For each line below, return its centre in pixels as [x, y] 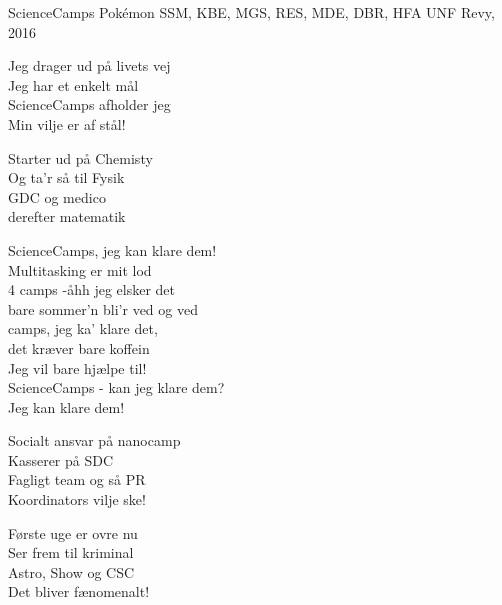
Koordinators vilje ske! [77, 499]
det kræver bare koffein [79, 347]
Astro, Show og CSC [71, 571]
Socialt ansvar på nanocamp [94, 440]
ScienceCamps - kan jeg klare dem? [116, 387]
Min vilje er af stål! [67, 123]
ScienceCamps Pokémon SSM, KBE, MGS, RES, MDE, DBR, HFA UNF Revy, [251, 12]
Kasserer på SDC [61, 459]
